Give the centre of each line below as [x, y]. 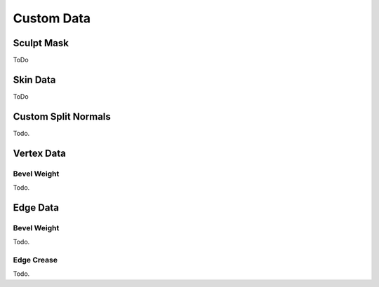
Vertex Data [39, 153]
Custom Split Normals [62, 117]
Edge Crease [35, 260]
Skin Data [34, 79]
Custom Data [52, 18]
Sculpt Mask [41, 43]
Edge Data [36, 208]
